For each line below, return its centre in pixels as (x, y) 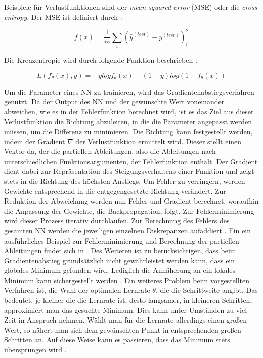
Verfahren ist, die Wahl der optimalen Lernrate (77, 290)
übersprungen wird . (35, 350)
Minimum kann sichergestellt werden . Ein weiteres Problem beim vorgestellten (127, 280)
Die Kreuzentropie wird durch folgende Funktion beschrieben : (101, 60)
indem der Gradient (35, 141)
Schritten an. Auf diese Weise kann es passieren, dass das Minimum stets (117, 340)
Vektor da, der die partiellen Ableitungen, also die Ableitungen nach (110, 151)
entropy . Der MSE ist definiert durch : (63, 16)
